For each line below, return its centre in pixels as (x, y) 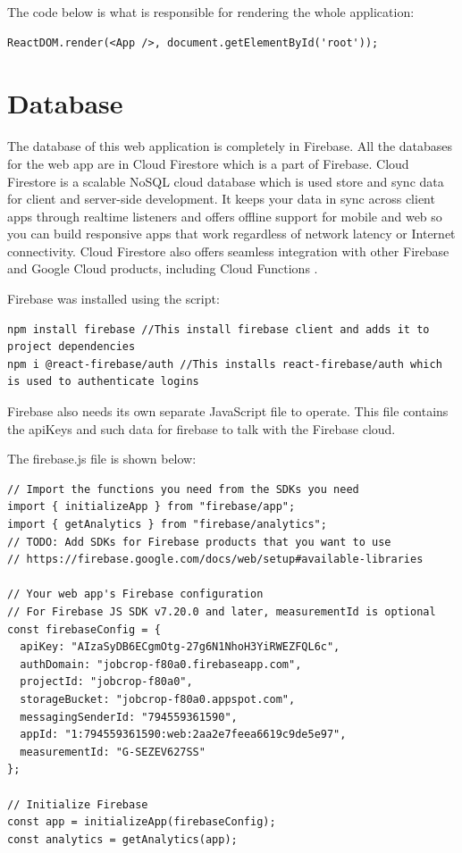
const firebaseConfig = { (84, 629)
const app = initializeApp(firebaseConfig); (142, 822)
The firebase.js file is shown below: (102, 459)
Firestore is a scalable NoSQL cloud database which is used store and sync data (226, 181)
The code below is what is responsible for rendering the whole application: (211, 12)
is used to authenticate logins (103, 382)
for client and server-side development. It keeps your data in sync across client (221, 199)
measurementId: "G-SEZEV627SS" (113, 752)
